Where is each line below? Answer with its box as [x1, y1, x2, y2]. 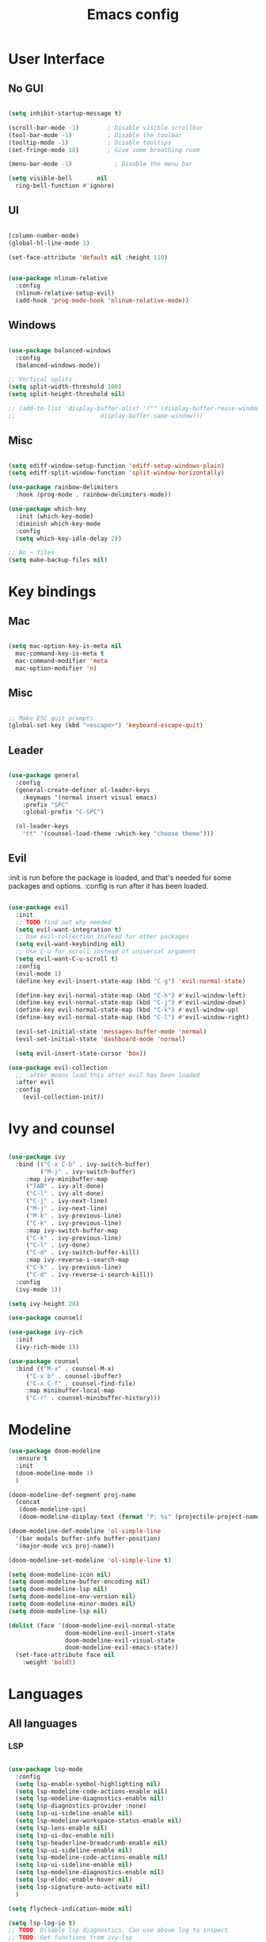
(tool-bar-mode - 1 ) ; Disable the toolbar [8, 131, 182, 139]
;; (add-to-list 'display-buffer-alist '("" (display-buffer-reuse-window [8, 405, 260, 413]
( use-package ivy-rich [8, 1328, 83, 1336]
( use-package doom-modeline [8, 1447, 101, 1455]
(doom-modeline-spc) [18, 1506, 87, 1514]
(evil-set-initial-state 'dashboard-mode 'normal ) [15, 1035, 186, 1043]
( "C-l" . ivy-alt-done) [25, 1190, 104, 1198]
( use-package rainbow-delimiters [8, 483, 119, 492]
